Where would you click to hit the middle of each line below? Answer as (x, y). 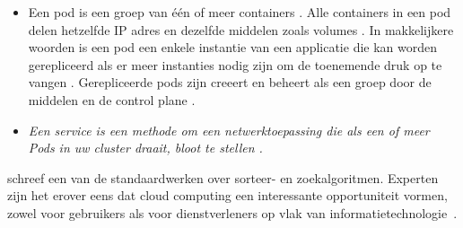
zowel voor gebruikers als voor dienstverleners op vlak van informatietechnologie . (232, 212)
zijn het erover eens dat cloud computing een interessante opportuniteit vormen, (227, 195)
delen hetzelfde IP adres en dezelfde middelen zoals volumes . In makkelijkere (241, 29)
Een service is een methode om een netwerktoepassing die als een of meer (229, 130)
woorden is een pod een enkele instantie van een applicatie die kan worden (233, 47)
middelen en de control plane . (112, 99)
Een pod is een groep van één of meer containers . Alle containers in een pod (240, 12)
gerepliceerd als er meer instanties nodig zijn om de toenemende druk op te (235, 64)
